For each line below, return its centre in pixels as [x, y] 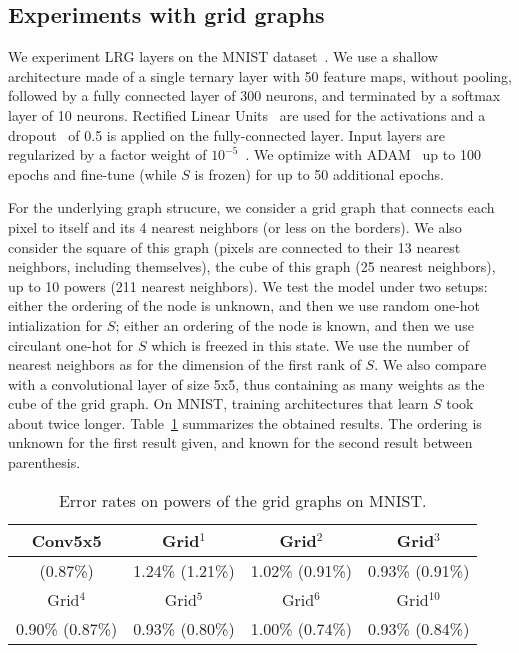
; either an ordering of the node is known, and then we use [294, 324]
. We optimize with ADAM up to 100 [363, 154]
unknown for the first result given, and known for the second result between [240, 442]
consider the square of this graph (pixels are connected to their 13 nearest [234, 246]
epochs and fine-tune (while [92, 173]
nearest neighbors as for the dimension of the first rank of [184, 364]
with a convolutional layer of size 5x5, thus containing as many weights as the [246, 383]
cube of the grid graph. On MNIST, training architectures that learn [218, 403]
